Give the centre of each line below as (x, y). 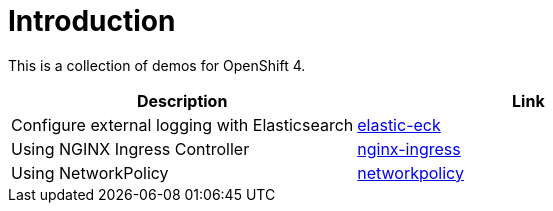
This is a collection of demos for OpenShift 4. (157, 65)
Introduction (92, 21)
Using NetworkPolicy (90, 172)
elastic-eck (399, 124)
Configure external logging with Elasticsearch (182, 124)
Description (182, 100)
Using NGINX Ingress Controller (130, 148)
